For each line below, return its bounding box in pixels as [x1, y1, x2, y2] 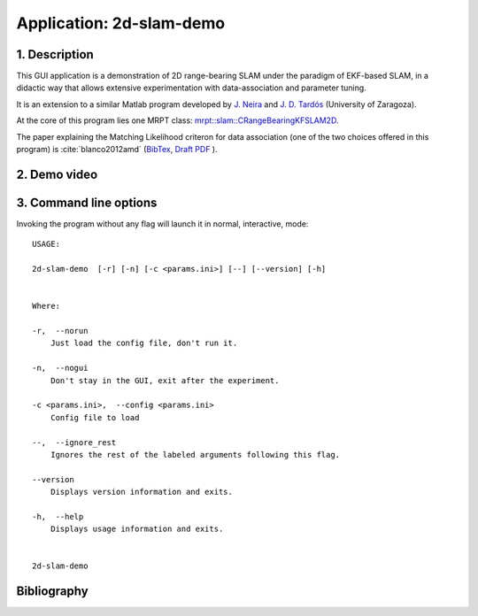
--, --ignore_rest [32, 437, 117, 447]
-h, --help [32, 512, 84, 521]
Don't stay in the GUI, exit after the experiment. [50, 375, 280, 385]
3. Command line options [16, 195, 158, 210]
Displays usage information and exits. [50, 524, 224, 535]
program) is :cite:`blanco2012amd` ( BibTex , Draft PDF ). [16, 144, 218, 155]
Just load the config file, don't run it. [50, 338, 238, 349]
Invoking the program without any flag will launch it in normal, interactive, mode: [16, 218, 309, 229]
